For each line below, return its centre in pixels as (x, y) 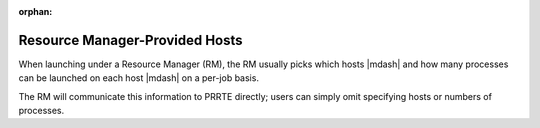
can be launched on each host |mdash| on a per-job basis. (139, 78)
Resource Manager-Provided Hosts (131, 40)
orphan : (35, 11)
